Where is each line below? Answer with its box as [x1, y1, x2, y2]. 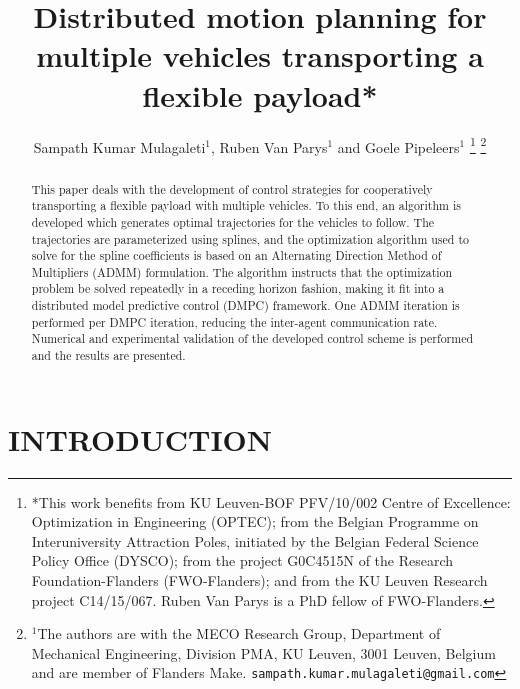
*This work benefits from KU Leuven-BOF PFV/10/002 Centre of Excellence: [31, 491, 511, 512]
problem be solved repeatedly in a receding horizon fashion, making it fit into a [31, 280, 445, 297]
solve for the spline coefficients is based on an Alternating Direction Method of [31, 247, 442, 264]
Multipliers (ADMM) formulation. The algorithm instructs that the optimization [31, 263, 453, 280]
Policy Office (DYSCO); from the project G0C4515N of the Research [31, 550, 454, 571]
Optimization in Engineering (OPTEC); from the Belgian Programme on [31, 511, 479, 532]
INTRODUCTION [8, 418, 273, 459]
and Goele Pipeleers [337, 136, 460, 157]
